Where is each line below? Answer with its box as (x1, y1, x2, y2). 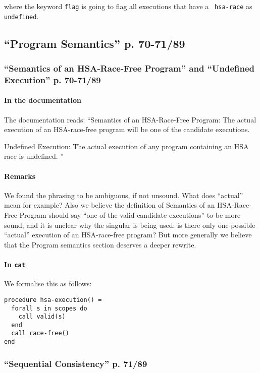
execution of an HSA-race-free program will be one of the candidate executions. (4, 124, 250, 135)
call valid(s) (18, 313, 66, 321)
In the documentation (4, 95, 81, 105)
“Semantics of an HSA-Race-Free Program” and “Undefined (4, 62, 254, 75)
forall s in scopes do (11, 304, 87, 312)
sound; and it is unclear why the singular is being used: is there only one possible (4, 219, 255, 230)
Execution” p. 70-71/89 (4, 73, 101, 86)
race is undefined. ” (4, 151, 64, 161)
